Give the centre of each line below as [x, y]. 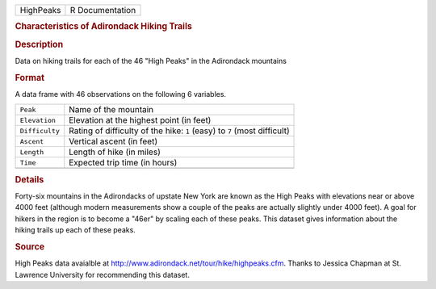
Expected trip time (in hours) [123, 163]
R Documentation [103, 10]
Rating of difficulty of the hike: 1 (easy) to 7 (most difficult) [179, 131]
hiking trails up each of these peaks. [75, 230]
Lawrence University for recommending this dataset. [102, 274]
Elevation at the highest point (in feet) [140, 120]
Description [39, 44]
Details [29, 179]
